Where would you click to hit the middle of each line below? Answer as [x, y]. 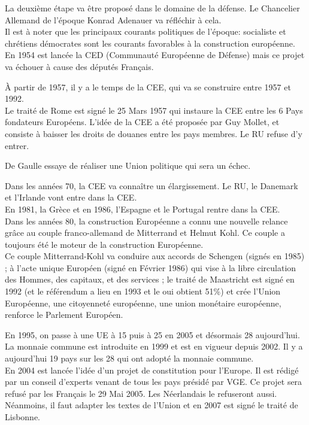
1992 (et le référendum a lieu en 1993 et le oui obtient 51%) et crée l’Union [143, 291]
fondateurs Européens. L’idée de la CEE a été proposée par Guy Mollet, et [142, 122]
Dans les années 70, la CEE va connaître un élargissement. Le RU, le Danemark [152, 185]
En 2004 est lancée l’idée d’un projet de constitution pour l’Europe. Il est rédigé [152, 370]
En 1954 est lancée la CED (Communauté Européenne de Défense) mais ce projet [155, 55]
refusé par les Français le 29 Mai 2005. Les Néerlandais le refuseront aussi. [141, 393]
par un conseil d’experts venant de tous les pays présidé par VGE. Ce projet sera [154, 382]
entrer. [17, 145]
